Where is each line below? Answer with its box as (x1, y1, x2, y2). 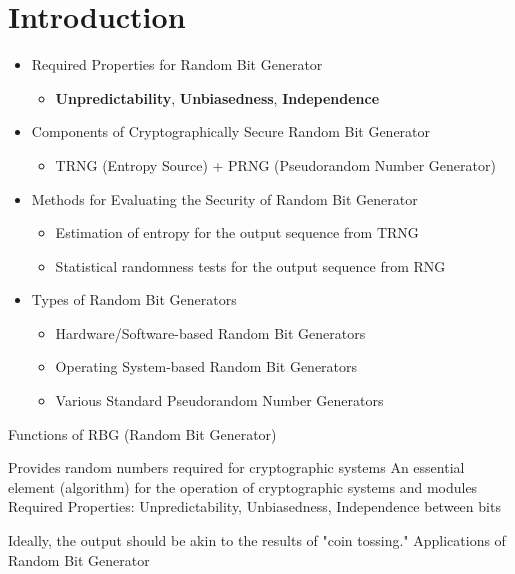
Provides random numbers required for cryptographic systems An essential (8, 457, 465, 478)
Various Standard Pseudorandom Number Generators (55, 390, 384, 411)
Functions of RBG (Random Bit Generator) (8, 423, 277, 444)
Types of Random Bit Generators (31, 289, 237, 310)
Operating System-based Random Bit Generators (55, 356, 358, 377)
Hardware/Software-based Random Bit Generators (55, 322, 366, 343)
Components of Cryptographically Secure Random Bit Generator (31, 121, 431, 142)
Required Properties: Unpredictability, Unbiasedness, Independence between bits (8, 496, 501, 517)
